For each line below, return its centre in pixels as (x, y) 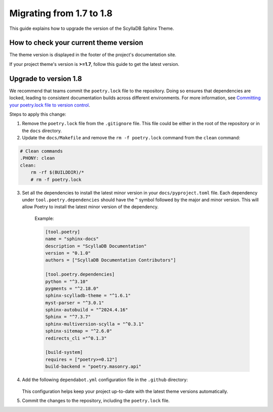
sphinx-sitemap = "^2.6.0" (79, 331)
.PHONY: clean (37, 158)
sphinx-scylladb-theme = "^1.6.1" (88, 296)
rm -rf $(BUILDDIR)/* (57, 173)
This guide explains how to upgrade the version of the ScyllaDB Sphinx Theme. (92, 28)
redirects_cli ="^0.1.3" (76, 338)
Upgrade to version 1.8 (46, 79)
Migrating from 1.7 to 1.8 (61, 13)
